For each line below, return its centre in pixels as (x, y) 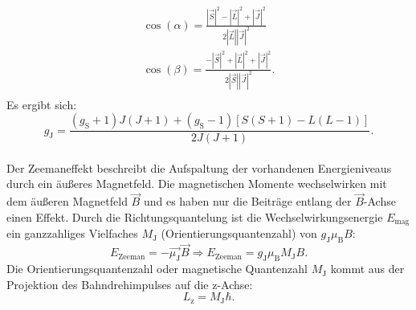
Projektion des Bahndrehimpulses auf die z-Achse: (130, 284)
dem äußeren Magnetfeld (67, 201)
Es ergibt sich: (42, 104)
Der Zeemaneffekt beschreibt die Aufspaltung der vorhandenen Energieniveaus (199, 167)
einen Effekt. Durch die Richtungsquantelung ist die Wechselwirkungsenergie (195, 216)
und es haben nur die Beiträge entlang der (247, 201)
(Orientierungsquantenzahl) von (239, 233)
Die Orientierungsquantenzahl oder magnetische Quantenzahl (157, 269)
